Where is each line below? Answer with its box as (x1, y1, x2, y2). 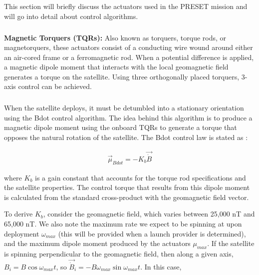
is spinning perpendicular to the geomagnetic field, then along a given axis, (4, 248, 234, 258)
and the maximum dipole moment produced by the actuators (4, 238, 191, 248)
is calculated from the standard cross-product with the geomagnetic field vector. (4, 191, 249, 202)
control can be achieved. (18, 81, 92, 91)
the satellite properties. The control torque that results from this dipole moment (4, 182, 250, 192)
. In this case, (140, 261, 182, 272)
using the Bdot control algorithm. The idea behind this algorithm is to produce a (4, 112, 253, 122)
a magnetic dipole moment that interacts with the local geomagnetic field (4, 61, 229, 72)
